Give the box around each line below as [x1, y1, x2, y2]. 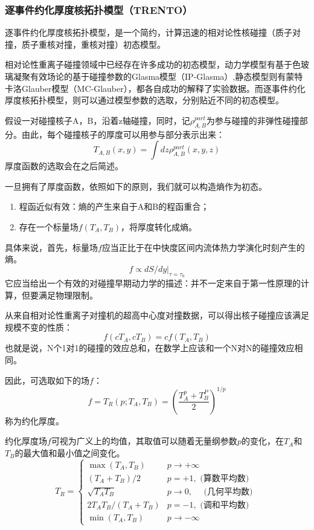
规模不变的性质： [5, 320, 72, 333]
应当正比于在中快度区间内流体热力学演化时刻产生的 [101, 241, 305, 253]
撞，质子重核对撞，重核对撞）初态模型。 [5, 37, 165, 50]
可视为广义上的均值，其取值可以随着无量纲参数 [51, 435, 237, 447]
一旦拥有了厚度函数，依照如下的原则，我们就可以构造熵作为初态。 [5, 179, 267, 192]
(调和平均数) [200, 500, 249, 509]
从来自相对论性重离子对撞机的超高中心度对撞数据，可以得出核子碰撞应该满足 [5, 309, 309, 322]
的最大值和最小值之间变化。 [14, 446, 125, 459]
